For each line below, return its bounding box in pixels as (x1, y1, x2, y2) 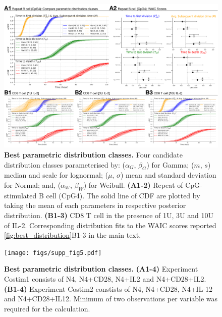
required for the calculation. (4, 303, 90, 313)
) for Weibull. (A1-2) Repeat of (83, 180, 183, 190)
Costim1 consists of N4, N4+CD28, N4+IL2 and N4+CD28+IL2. (4, 274, 206, 284)
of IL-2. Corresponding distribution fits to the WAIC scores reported (4, 220, 216, 230)
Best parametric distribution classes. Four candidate (4, 149, 183, 160)
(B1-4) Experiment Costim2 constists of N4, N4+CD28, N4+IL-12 (4, 283, 213, 294)
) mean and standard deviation (120, 170, 216, 180)
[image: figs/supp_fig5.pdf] (4, 249, 102, 256)
